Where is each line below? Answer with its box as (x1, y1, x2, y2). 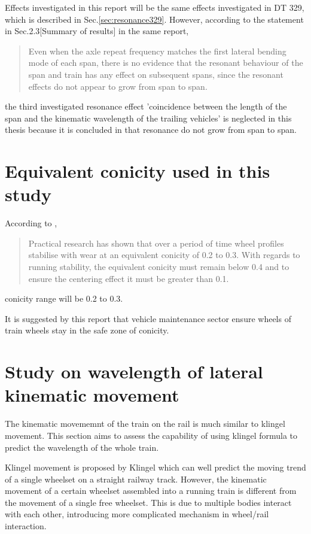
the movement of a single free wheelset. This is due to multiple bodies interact (5, 496, 292, 508)
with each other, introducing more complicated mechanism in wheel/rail (5, 508, 269, 520)
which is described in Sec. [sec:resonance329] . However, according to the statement (5, 13, 304, 25)
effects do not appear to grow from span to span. (28, 80, 208, 92)
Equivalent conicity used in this (5, 159, 270, 183)
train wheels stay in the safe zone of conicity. (5, 324, 169, 336)
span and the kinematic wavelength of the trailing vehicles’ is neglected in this (5, 111, 292, 124)
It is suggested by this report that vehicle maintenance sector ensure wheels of (5, 312, 291, 324)
